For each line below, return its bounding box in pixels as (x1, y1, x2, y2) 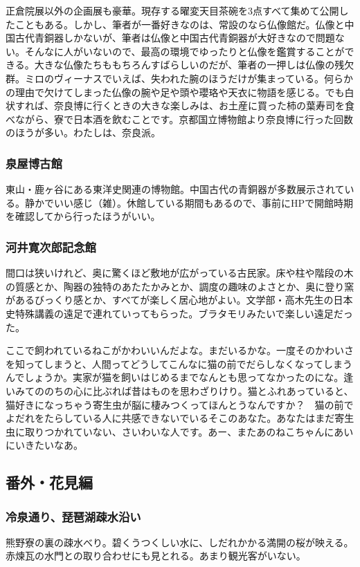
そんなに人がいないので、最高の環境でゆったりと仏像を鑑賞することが (24, 44, 345, 58)
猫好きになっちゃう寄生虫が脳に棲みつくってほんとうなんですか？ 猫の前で (6, 397, 354, 411)
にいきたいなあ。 (6, 438, 83, 452)
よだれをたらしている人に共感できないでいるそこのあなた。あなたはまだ (6, 411, 335, 425)
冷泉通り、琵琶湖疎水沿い (6, 508, 141, 525)
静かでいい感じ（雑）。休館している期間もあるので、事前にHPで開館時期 (24, 195, 354, 210)
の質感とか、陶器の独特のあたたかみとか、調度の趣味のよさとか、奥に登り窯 (6, 279, 354, 293)
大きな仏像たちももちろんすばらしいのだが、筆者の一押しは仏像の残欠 (34, 57, 354, 72)
